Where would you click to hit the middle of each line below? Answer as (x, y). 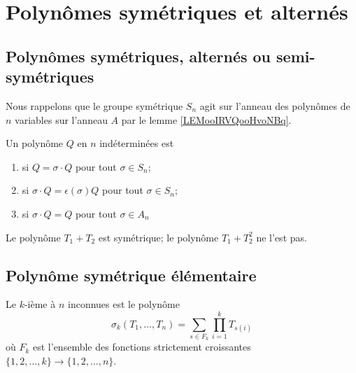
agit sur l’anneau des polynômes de (275, 105)
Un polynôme (35, 143)
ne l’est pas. (282, 237)
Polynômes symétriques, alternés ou (138, 56)
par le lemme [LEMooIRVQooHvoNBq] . (206, 119)
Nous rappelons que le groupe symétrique (94, 105)
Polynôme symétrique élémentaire (131, 275)
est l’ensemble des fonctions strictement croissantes (142, 347)
